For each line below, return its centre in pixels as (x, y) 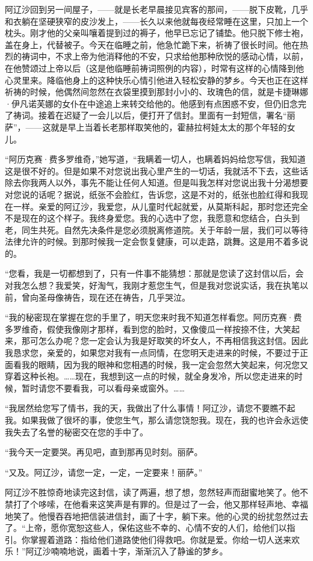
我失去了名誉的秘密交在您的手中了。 (76, 431)
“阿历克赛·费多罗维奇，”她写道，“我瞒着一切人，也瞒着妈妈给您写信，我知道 (155, 159)
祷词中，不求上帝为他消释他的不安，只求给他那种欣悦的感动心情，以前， (165, 56)
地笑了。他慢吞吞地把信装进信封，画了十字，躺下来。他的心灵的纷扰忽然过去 (156, 516)
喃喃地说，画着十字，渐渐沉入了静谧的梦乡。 (139, 551)
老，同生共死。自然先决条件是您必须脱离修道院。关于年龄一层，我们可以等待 (156, 229)
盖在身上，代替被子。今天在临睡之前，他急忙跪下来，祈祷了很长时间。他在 (152, 44)
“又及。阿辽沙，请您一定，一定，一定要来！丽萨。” (104, 472)
